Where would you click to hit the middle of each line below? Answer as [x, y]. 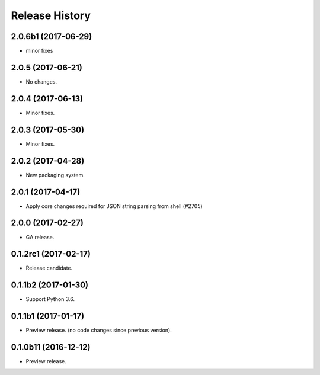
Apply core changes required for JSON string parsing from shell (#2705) [114, 206]
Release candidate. [49, 268]
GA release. [40, 237]
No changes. [41, 81]
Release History [51, 15]
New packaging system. [55, 175]
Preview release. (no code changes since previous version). [99, 330]
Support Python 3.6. [50, 299]
